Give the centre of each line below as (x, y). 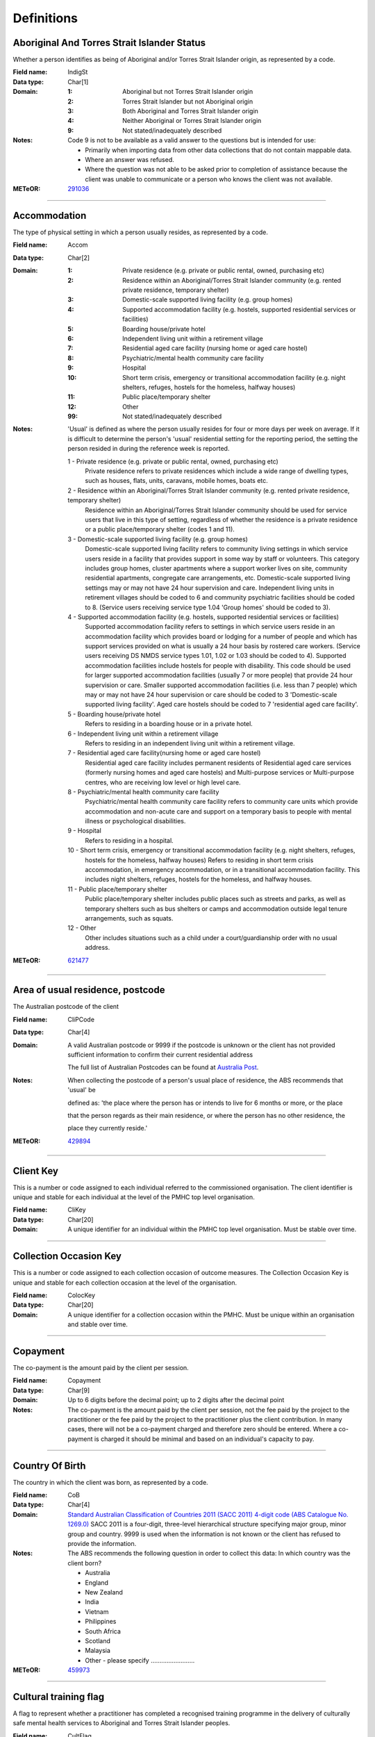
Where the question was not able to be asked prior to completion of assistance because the (216, 170)
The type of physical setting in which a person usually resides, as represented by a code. (141, 232)
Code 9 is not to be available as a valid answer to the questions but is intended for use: (192, 140)
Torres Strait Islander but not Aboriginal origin (188, 101)
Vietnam (97, 1611)
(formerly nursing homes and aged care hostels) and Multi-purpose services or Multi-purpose (219, 773)
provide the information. (102, 1543)
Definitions (45, 18)
